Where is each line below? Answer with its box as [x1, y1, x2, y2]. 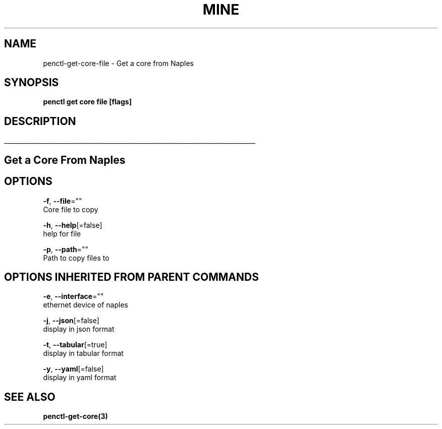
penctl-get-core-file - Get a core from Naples [43, 58, 194, 68]
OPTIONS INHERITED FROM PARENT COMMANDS [4, 270, 259, 283]
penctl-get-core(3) [43, 412, 108, 421]
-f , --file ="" [43, 196, 82, 205]
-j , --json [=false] [43, 316, 99, 325]
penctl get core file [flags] [43, 97, 132, 106]
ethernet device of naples [43, 300, 128, 310]
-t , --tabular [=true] [43, 340, 107, 349]
